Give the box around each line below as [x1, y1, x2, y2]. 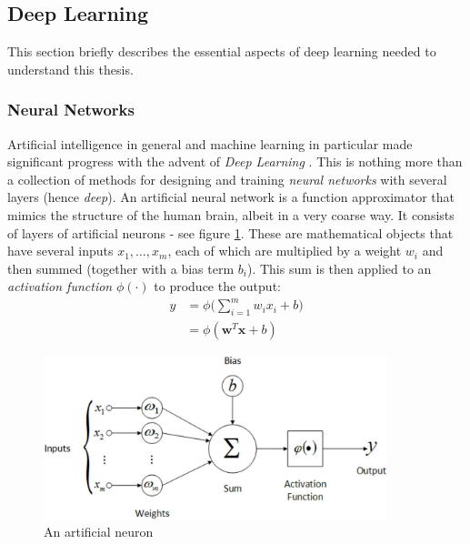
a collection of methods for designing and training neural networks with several [7, 169, 447, 188]
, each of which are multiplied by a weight [167, 241, 402, 260]
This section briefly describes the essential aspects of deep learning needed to [7, 42, 436, 61]
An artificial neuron [44, 522, 154, 541]
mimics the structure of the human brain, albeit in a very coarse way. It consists [7, 205, 455, 224]
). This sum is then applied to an [246, 258, 432, 277]
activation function [7, 277, 113, 296]
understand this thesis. [7, 59, 134, 78]
